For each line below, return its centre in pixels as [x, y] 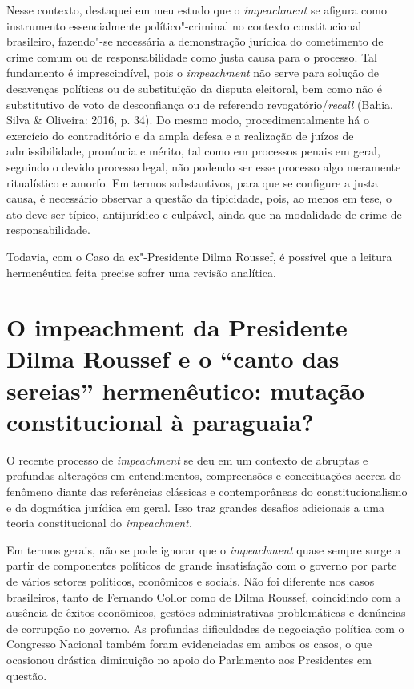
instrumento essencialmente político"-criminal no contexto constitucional [184, 25]
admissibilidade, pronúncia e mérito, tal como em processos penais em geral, [193, 151]
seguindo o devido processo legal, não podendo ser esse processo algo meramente [204, 166]
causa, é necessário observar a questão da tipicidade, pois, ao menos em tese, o [199, 198]
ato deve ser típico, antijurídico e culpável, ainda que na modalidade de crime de [204, 214]
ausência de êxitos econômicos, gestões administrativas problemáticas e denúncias [206, 612]
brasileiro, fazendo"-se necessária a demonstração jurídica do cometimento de [195, 41]
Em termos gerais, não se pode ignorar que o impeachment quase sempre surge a [204, 549]
